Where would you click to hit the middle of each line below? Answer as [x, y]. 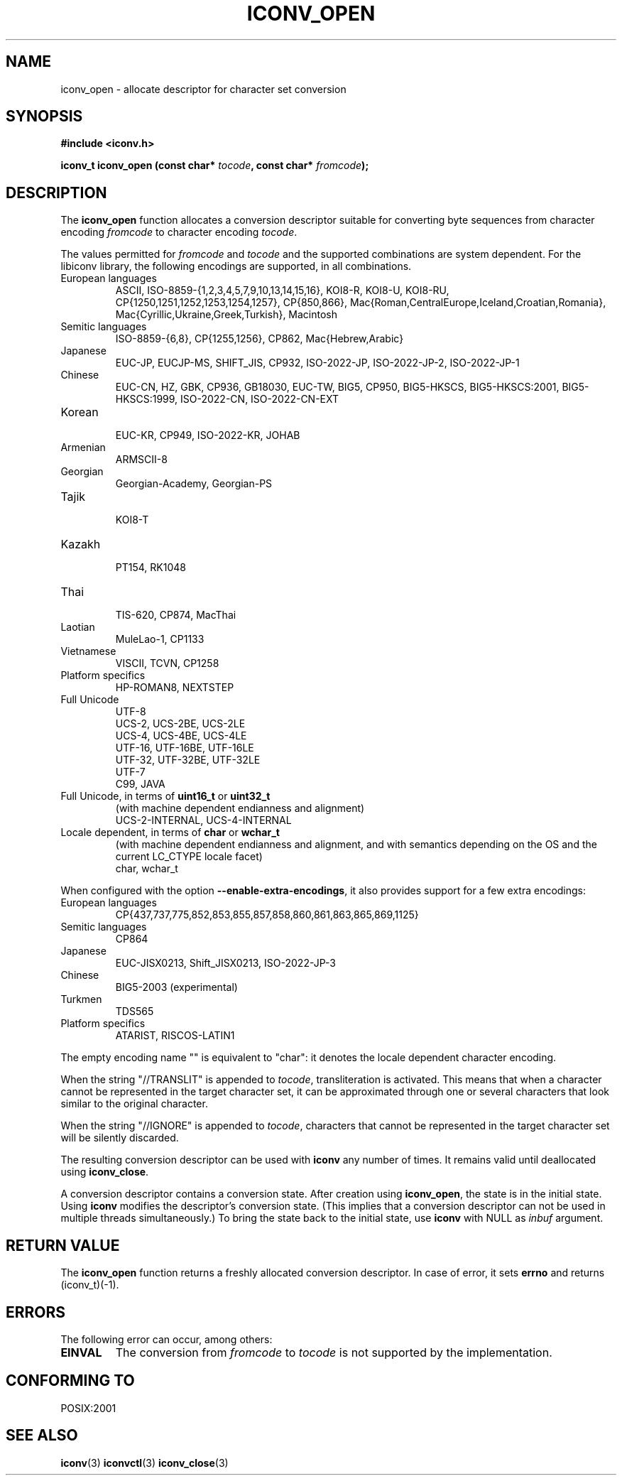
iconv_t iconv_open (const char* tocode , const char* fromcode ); [215, 166]
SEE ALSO [42, 1436]
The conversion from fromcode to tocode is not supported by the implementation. [334, 1352]
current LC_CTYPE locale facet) [189, 857]
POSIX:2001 [88, 1408]
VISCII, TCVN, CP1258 [167, 663]
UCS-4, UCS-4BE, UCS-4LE [181, 736]
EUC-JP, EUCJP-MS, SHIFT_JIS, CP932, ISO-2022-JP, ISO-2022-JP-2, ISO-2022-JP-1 [317, 363]
